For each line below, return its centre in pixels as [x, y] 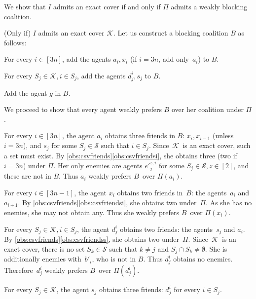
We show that [25, 6]
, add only [174, 59]
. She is [216, 248]
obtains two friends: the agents [166, 229]
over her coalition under [207, 109]
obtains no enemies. [203, 259]
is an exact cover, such [217, 145]
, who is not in [114, 259]
